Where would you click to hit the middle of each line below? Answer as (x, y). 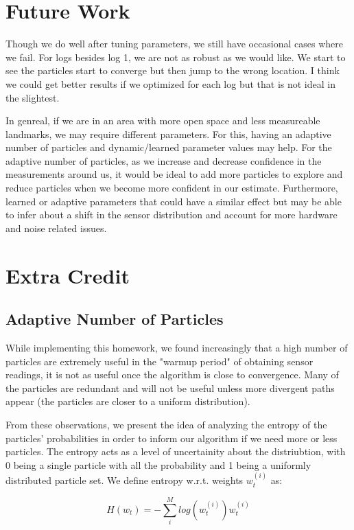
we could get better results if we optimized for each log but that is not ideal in (170, 83)
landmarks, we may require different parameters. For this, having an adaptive (168, 134)
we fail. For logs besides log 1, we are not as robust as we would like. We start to (176, 57)
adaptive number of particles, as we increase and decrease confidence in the (164, 160)
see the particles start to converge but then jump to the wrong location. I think (173, 70)
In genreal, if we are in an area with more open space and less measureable (163, 120)
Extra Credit (68, 275)
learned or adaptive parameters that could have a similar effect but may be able (174, 201)
